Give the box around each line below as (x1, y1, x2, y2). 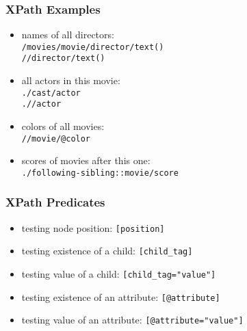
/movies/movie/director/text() (21, 42, 164, 52)
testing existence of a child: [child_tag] (21, 243, 193, 258)
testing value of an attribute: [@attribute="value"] (21, 313, 244, 327)
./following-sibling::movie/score (21, 168, 179, 178)
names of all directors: (21, 27, 114, 42)
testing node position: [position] (21, 220, 165, 235)
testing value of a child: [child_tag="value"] (21, 267, 216, 281)
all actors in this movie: (21, 73, 120, 88)
